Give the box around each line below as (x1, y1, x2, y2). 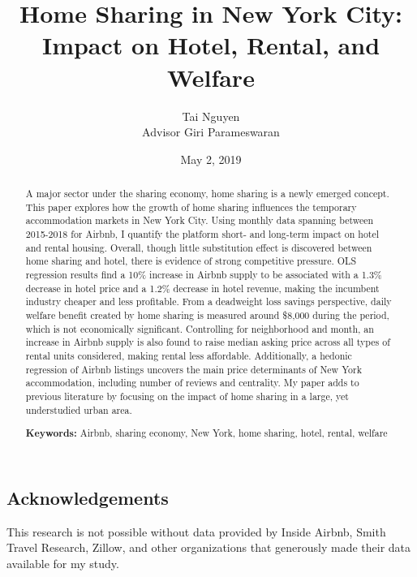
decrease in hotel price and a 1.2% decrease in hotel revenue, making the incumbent (25, 281, 380, 295)
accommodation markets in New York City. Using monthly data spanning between (25, 213, 374, 227)
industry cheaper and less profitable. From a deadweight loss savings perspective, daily (25, 295, 392, 308)
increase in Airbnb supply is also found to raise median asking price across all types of (25, 335, 390, 349)
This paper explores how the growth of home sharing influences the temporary (25, 200, 357, 213)
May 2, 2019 (180, 150, 242, 167)
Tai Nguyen (182, 107, 240, 124)
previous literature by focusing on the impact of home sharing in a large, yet (25, 389, 349, 403)
